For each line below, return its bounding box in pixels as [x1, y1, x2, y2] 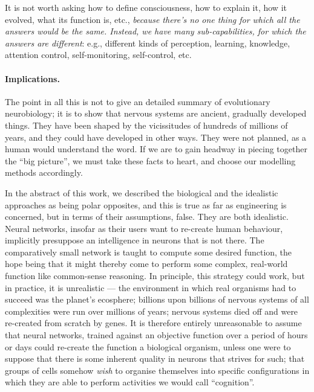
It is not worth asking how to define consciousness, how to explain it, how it [5, 1, 287, 13]
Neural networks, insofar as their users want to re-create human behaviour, [5, 222, 283, 234]
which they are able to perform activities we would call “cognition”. [5, 376, 255, 388]
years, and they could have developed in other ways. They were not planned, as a [5, 130, 307, 143]
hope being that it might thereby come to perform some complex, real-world [5, 257, 288, 270]
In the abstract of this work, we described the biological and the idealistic [5, 186, 278, 199]
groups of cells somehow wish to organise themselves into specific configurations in [5, 364, 310, 376]
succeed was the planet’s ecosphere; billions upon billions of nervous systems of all [5, 293, 309, 306]
